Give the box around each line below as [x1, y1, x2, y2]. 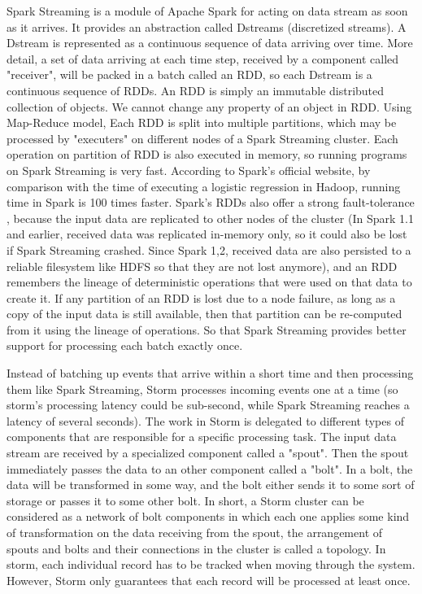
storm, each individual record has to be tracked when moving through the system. [7, 556, 415, 573]
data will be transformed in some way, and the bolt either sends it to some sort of [7, 476, 415, 493]
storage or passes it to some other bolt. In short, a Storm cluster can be [7, 491, 364, 509]
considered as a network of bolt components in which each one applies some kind [7, 508, 410, 525]
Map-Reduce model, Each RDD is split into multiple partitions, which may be [7, 114, 397, 131]
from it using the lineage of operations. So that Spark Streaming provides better [7, 321, 407, 338]
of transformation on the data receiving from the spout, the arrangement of [7, 524, 383, 540]
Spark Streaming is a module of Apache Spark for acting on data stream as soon [7, 2, 408, 19]
